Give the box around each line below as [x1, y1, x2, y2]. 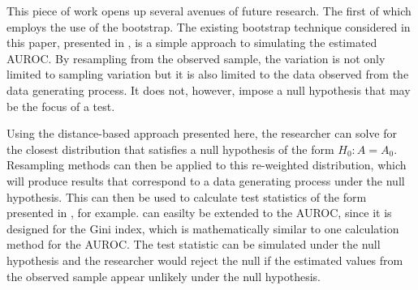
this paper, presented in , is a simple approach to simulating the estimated [6, 34, 377, 51]
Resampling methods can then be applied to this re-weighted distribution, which [6, 156, 407, 173]
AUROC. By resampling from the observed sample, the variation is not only [6, 49, 386, 66]
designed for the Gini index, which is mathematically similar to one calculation [6, 220, 399, 237]
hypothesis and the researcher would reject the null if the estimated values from [6, 251, 403, 268]
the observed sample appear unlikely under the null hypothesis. [6, 267, 321, 284]
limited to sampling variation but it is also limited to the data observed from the [6, 66, 409, 83]
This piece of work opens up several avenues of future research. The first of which [6, 2, 412, 19]
